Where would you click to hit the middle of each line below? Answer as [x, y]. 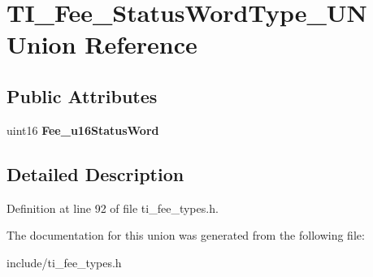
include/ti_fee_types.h [64, 262]
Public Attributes [82, 95]
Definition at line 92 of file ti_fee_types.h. [113, 208]
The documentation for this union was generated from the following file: [186, 235]
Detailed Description [95, 173]
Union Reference [102, 44]
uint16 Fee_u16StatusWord [83, 130]
